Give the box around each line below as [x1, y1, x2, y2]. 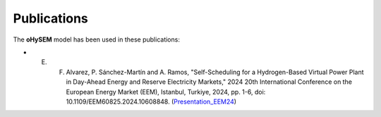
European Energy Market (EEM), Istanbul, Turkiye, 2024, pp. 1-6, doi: [66, 87, 266, 96]
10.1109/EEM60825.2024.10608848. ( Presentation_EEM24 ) [66, 97, 236, 106]
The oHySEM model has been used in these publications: [13, 35, 180, 44]
